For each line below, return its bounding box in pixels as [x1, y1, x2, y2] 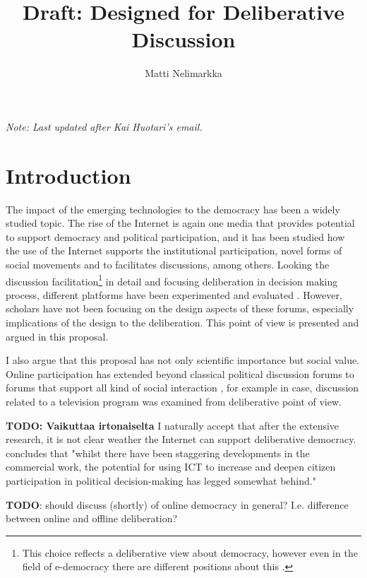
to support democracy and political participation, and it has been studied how [6, 229, 345, 244]
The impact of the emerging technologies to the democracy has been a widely [6, 201, 340, 216]
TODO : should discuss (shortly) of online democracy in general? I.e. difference [6, 497, 349, 512]
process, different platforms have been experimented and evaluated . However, [6, 287, 342, 302]
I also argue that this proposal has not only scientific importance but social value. [6, 353, 360, 367]
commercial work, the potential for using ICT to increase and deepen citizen [6, 459, 336, 474]
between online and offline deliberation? [6, 511, 178, 526]
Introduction [6, 160, 131, 189]
